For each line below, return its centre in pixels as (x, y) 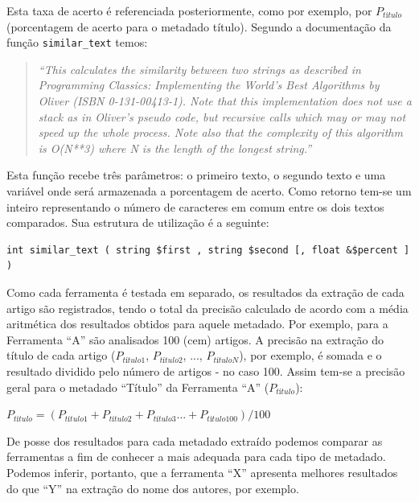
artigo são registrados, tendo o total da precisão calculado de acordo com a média (207, 308)
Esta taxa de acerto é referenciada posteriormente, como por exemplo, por (189, 10)
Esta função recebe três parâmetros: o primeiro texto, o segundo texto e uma (196, 175)
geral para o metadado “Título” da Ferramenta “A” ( (138, 387)
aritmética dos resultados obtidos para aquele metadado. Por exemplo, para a (197, 324)
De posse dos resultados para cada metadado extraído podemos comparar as (195, 440)
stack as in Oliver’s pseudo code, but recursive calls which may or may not (222, 116)
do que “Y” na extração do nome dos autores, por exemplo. (153, 488)
